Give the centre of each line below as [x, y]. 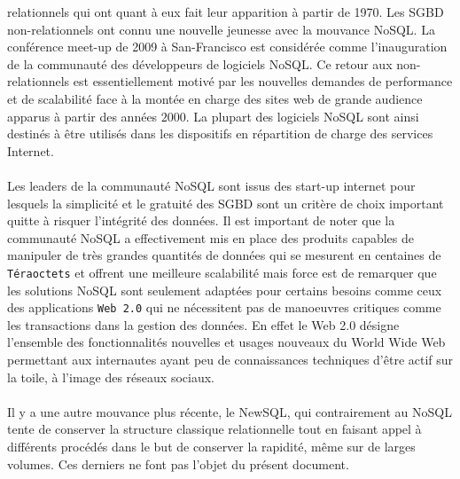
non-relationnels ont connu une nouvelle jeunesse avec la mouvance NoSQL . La [221, 29]
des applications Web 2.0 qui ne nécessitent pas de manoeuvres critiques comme [224, 307]
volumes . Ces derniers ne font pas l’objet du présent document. [178, 463]
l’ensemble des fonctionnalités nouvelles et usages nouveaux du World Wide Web [226, 342]
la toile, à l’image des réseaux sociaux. [111, 377]
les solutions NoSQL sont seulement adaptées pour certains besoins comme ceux [225, 290]
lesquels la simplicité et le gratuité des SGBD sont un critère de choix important [226, 203]
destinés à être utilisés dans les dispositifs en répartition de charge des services [220, 133]
